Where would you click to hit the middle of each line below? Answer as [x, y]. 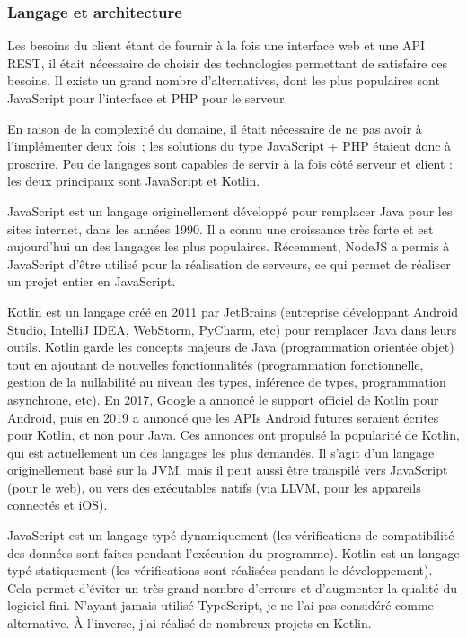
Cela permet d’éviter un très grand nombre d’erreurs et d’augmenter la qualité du [233, 587]
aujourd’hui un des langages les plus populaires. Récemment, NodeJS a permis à [229, 246]
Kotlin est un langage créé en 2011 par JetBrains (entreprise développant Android [233, 311]
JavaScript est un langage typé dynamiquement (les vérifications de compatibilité [231, 535]
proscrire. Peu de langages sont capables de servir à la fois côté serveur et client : [230, 163]
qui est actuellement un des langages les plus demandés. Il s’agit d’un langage [221, 452]
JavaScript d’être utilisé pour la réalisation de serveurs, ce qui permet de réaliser [229, 263]
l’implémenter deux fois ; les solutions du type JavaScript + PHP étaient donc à [229, 146]
